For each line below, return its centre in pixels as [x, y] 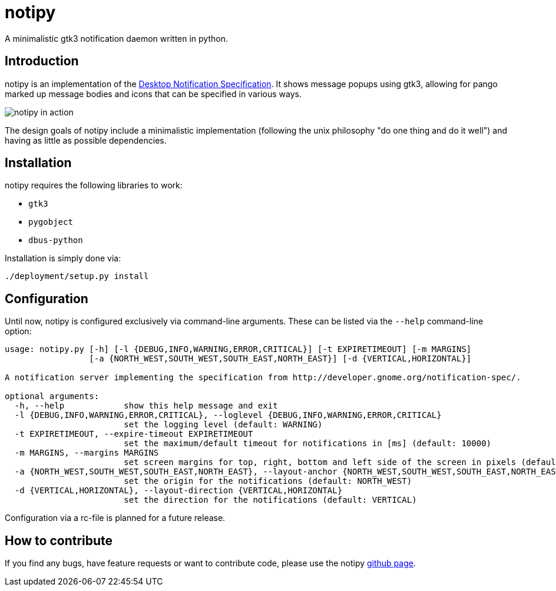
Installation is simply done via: [63, 258]
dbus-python [56, 240]
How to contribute [59, 540]
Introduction [42, 61]
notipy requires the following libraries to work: [94, 185]
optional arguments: [52, 396]
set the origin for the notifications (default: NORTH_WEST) [268, 481]
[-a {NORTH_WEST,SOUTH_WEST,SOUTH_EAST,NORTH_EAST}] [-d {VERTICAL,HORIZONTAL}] [280, 359]
